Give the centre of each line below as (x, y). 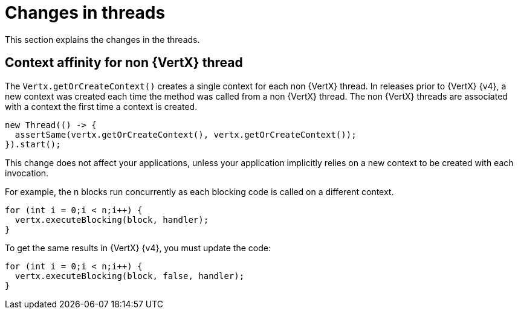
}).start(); (33, 144)
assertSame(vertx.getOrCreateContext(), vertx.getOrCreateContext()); (186, 134)
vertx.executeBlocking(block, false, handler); (130, 276)
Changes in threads (85, 13)
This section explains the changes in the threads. (102, 39)
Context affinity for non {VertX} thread (124, 63)
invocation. (27, 173)
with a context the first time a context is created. (101, 106)
